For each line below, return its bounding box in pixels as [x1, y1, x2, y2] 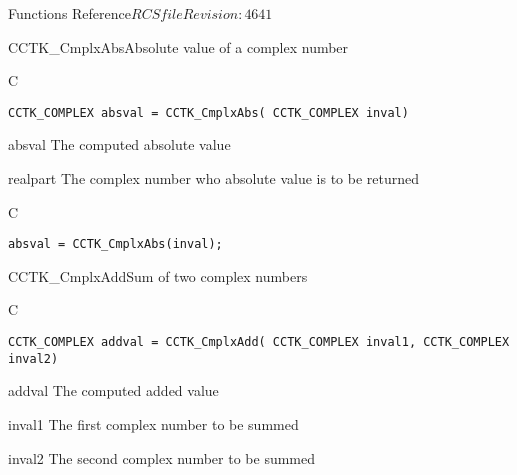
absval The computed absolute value [8, 134, 231, 155]
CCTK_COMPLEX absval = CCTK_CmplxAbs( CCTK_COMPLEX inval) [8, 105, 409, 120]
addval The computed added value [8, 380, 219, 401]
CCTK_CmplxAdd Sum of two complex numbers [8, 265, 308, 286]
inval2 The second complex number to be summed [8, 447, 316, 468]
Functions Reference [8, 3, 132, 23]
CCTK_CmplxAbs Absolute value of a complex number [8, 36, 349, 57]
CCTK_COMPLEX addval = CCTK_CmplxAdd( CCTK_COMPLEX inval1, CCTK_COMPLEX [8, 335, 510, 350]
